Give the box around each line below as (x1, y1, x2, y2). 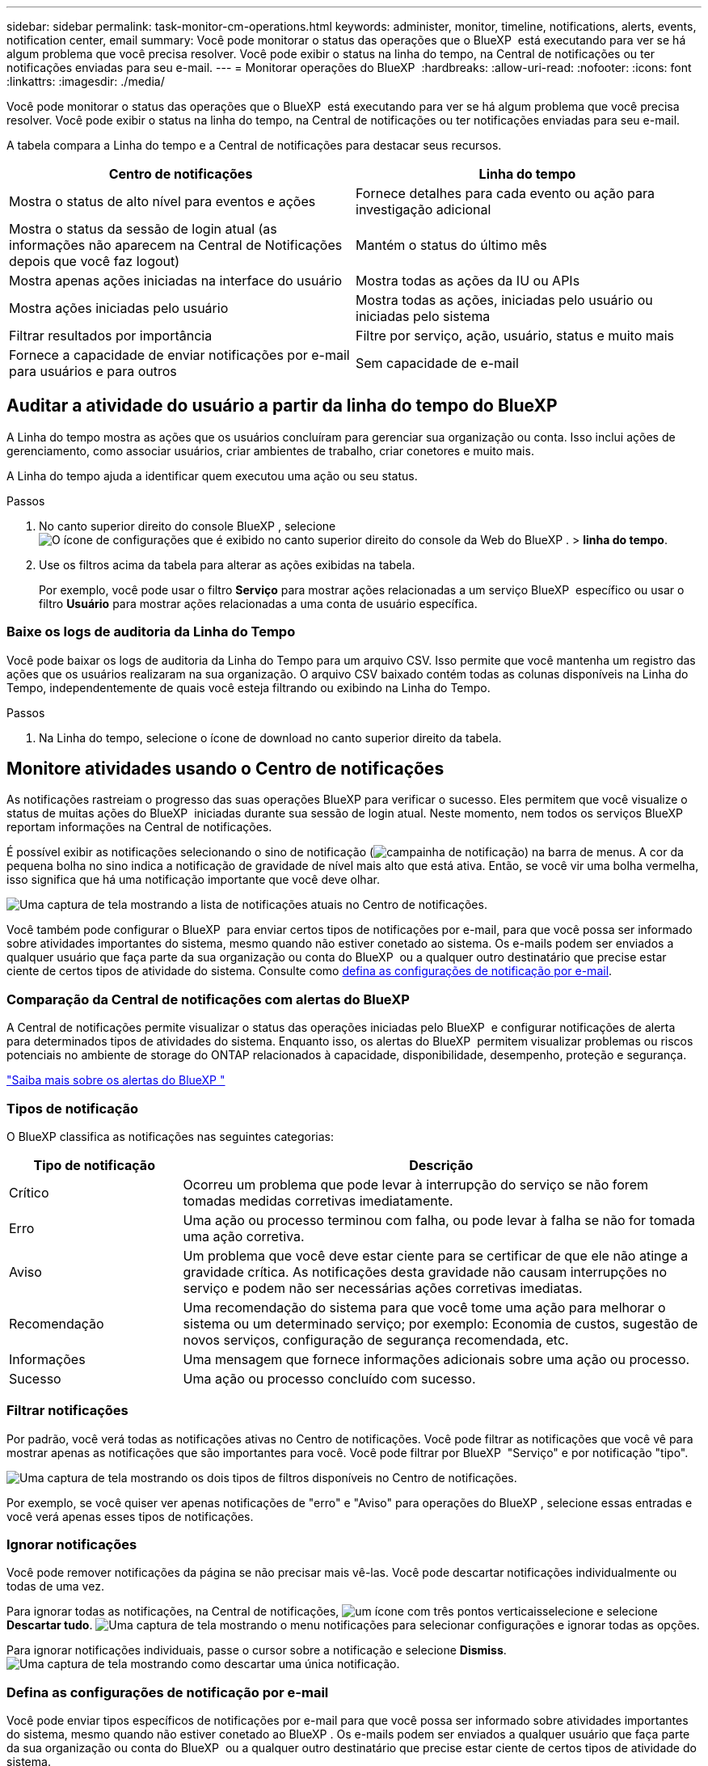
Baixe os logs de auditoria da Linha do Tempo (6, 623, 296, 640)
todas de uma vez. (6, 1579, 104, 1594)
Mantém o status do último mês (356, 237, 547, 253)
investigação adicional (356, 201, 491, 218)
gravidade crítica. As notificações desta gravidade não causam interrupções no (183, 1263, 668, 1280)
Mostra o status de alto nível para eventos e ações (9, 193, 316, 209)
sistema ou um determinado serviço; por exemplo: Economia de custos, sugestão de (183, 1315, 698, 1332)
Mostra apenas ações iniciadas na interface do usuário (9, 273, 343, 289)
